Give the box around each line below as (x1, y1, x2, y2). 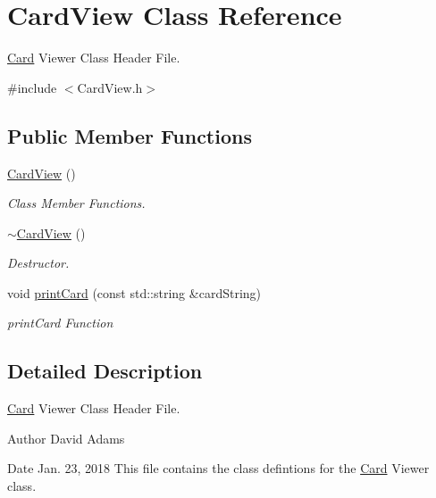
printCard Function (7, 313, 113, 332)
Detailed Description (7, 357, 203, 385)
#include (7, 78, 57, 96)
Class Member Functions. (7, 194, 146, 212)
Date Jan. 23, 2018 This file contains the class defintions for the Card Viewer (7, 459, 430, 477)
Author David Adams (7, 428, 125, 447)
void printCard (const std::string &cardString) (7, 283, 262, 302)
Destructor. (7, 253, 70, 272)
